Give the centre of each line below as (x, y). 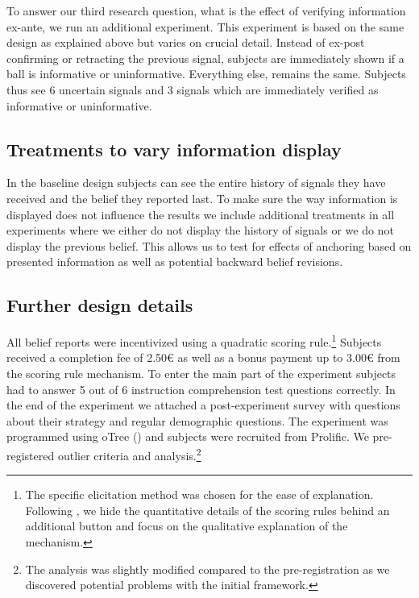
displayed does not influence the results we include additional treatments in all (201, 214)
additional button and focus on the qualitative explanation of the (187, 526)
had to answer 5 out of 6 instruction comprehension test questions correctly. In (201, 389)
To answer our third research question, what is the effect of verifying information (206, 10)
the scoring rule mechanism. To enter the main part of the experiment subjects (201, 373)
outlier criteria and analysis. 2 (129, 454)
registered (31, 455)
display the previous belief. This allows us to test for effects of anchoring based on (209, 245)
